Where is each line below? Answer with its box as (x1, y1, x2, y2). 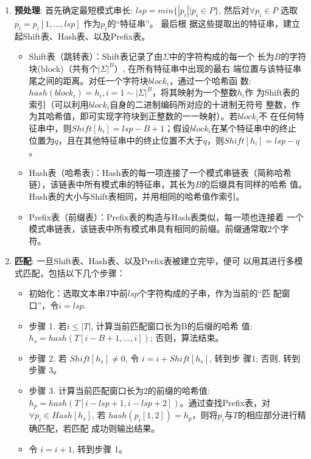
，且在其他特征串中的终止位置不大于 (58, 133, 203, 146)
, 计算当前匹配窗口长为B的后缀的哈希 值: (91, 319, 253, 332)
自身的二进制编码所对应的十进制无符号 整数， (110, 97, 292, 110)
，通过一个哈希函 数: (169, 74, 251, 86)
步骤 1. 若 (29, 319, 67, 332)
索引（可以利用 (29, 97, 89, 110)
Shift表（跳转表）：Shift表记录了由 (29, 50, 162, 63)
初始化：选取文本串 (29, 287, 106, 300)
